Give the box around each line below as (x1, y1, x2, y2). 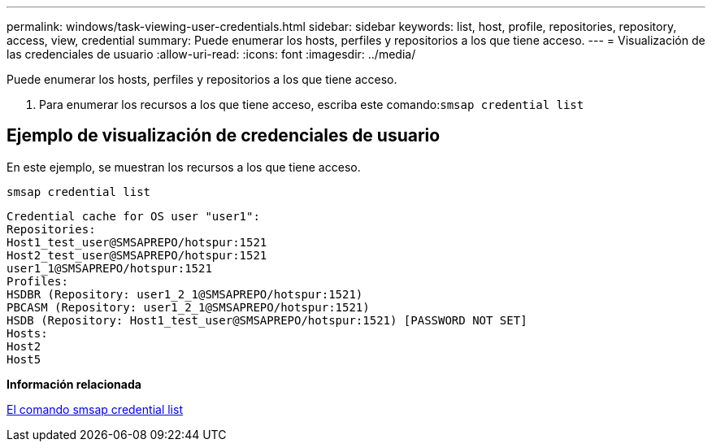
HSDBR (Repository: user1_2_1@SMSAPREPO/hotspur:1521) (7, 287, 363, 301)
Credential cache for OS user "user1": (7, 209, 260, 223)
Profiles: (7, 274, 68, 288)
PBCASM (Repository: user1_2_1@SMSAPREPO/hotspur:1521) (7, 300, 370, 314)
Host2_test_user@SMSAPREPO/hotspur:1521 (7, 248, 267, 262)
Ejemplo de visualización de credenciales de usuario (7, 125, 441, 146)
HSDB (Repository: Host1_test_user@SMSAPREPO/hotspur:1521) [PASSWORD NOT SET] (7, 313, 527, 327)
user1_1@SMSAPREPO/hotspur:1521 (7, 261, 212, 275)
